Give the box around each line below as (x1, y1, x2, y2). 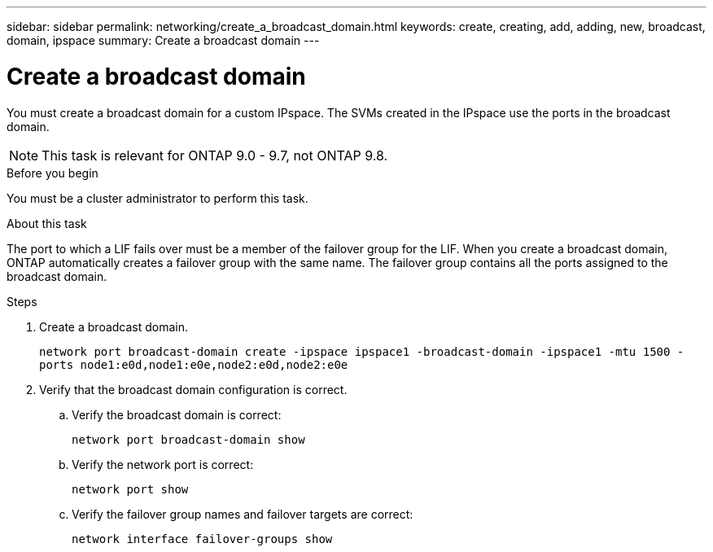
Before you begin (7, 165, 98, 180)
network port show (72, 482, 189, 496)
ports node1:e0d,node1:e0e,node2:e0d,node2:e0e (39, 357, 348, 371)
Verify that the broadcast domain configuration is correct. (39, 382, 348, 396)
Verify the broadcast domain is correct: (72, 407, 282, 422)
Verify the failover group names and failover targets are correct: (72, 506, 413, 521)
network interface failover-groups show (72, 532, 333, 545)
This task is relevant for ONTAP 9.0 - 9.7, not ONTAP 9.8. (42, 147, 388, 164)
